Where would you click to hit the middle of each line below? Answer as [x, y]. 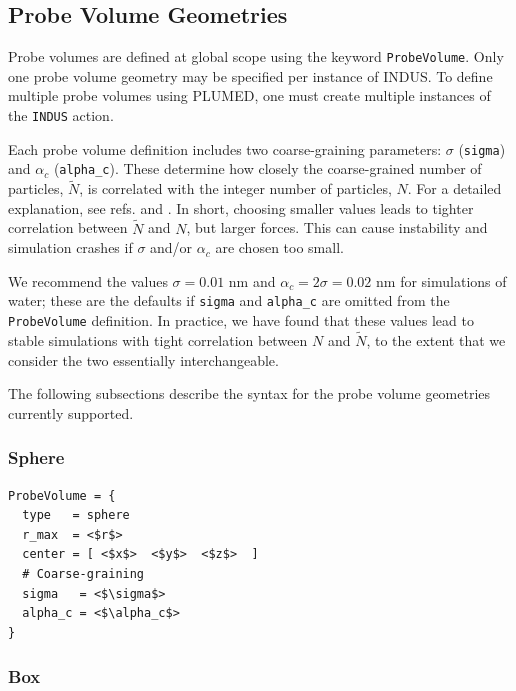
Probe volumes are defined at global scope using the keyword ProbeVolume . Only [256, 56]
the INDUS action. [61, 115]
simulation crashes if [70, 247]
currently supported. [71, 412]
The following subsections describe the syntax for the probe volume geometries [249, 393]
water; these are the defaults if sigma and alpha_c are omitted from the [229, 300]
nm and [252, 280]
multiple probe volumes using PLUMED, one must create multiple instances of [249, 95]
